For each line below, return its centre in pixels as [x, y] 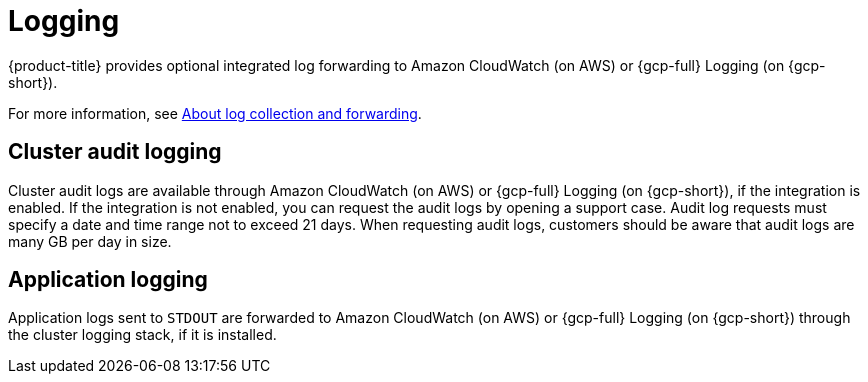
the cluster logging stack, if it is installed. [142, 335]
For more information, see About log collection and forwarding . [215, 113]
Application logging [108, 280]
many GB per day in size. [90, 241]
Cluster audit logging [115, 152]
